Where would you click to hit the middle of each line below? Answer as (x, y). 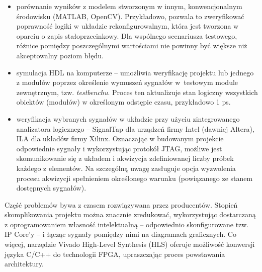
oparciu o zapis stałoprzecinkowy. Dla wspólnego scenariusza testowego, (127, 35)
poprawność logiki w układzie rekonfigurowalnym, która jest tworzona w (127, 26)
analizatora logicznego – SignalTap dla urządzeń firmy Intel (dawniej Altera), (135, 128)
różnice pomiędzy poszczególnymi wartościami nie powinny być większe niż (132, 46)
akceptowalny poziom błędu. (60, 55)
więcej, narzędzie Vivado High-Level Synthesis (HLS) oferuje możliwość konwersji (130, 244)
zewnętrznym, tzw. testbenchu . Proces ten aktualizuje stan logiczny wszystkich (137, 92)
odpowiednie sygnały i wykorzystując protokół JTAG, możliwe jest (119, 148)
